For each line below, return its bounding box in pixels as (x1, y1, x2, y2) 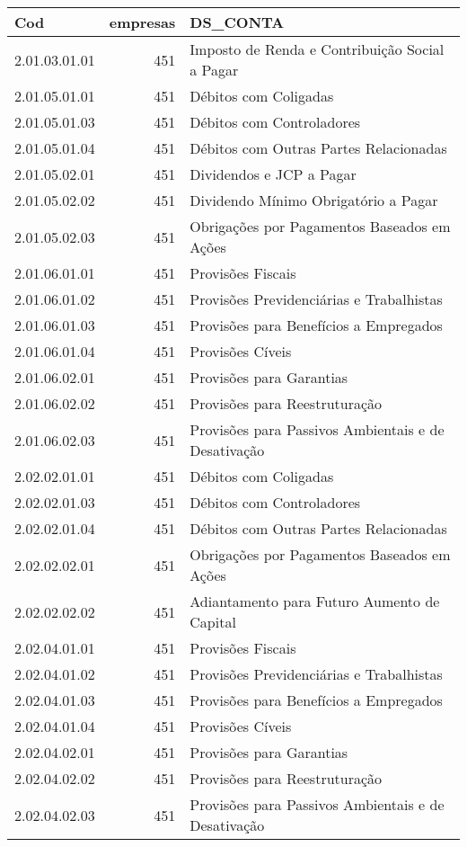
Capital (189, 611, 236, 632)
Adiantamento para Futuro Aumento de (189, 591, 440, 611)
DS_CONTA (189, 12, 285, 32)
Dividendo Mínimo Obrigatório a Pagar (189, 190, 438, 210)
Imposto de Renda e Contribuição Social (189, 39, 445, 59)
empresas (109, 12, 176, 32)
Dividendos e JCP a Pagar (189, 164, 357, 184)
